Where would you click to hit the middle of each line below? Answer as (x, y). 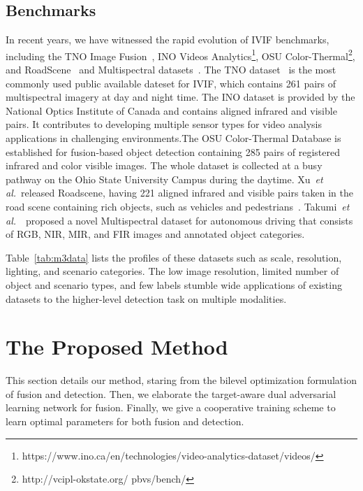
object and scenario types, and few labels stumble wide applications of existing (174, 284)
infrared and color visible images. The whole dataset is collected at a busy (164, 165)
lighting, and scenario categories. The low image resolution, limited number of (172, 271)
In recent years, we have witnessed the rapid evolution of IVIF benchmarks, (168, 40)
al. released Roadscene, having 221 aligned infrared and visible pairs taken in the (179, 193)
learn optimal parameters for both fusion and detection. (125, 421)
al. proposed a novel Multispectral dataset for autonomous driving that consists (179, 220)
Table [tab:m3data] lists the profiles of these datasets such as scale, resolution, (174, 257)
